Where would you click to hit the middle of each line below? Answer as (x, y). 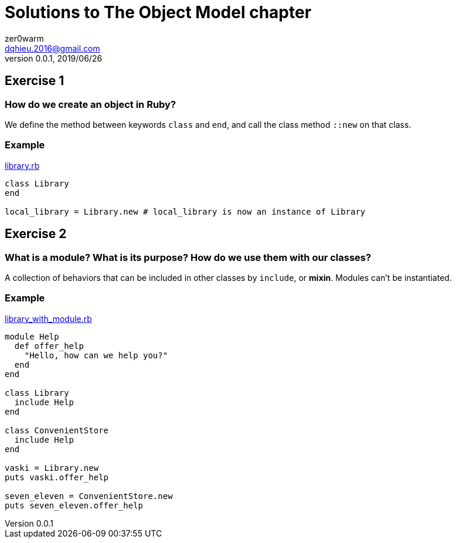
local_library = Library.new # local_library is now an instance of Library (185, 211)
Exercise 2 (36, 234)
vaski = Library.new (52, 468)
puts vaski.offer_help (57, 477)
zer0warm (24, 38)
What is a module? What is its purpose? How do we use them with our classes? (188, 257)
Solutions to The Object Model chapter (158, 12)
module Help (32, 336)
